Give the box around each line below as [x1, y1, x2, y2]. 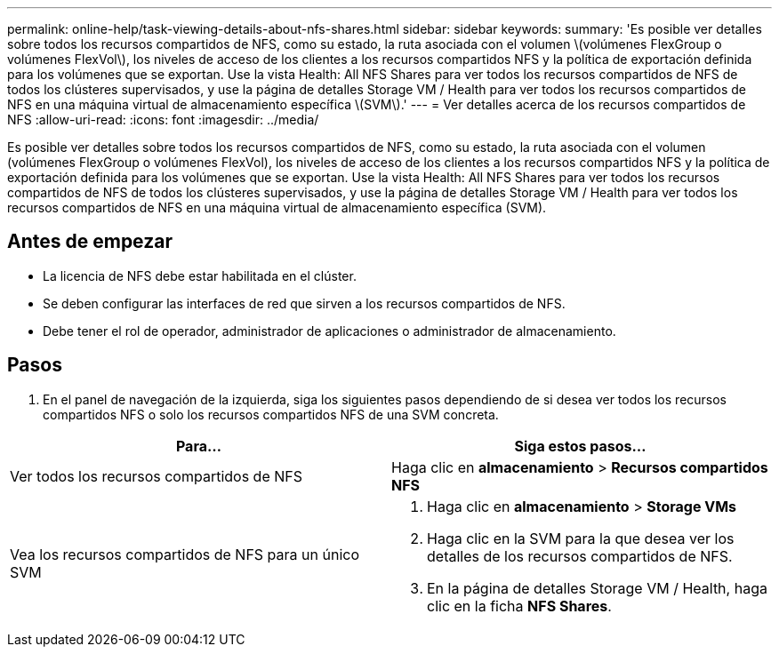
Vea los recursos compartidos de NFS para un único [10, 545, 359, 563]
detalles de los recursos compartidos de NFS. [427, 546, 733, 565]
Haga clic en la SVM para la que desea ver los [427, 529, 735, 547]
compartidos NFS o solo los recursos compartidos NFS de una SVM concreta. [43, 406, 499, 422]
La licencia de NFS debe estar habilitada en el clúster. [43, 267, 357, 283]
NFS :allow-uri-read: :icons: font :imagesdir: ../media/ [7, 112, 319, 127]
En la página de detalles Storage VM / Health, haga [427, 578, 767, 597]
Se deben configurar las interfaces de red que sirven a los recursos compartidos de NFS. [43, 295, 566, 311]
